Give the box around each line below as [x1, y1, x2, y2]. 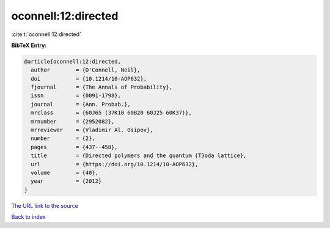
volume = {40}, [31, 169, 99, 176]
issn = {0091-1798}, [31, 92, 122, 99]
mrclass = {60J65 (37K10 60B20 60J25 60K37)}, [31, 109, 192, 116]
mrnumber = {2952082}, [31, 118, 115, 125]
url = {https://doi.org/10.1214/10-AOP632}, [31, 161, 199, 167]
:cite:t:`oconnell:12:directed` [11, 31, 82, 38]
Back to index [11, 213, 46, 221]
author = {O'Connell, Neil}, [31, 67, 141, 73]
